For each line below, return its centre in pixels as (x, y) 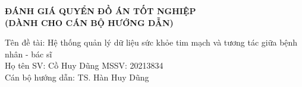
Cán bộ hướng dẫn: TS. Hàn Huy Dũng (77, 77)
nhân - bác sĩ (29, 54)
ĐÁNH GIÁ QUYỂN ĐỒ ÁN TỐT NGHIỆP (100, 11)
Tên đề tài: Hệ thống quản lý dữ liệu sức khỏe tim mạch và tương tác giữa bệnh (151, 42)
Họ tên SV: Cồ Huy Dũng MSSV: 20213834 (84, 65)
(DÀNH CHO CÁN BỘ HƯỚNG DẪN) (89, 22)
